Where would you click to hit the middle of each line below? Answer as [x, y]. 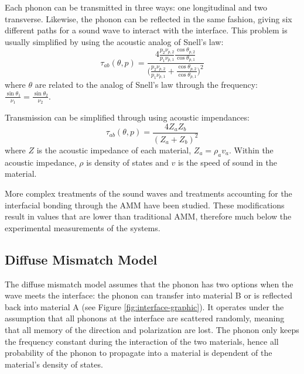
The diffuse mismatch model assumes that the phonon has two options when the [149, 284]
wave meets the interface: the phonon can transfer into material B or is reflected [148, 295]
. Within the [251, 150]
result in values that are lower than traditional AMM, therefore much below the [148, 216]
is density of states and [127, 162]
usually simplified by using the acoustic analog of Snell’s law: [114, 41]
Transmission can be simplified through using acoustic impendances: [127, 117]
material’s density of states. [54, 364]
